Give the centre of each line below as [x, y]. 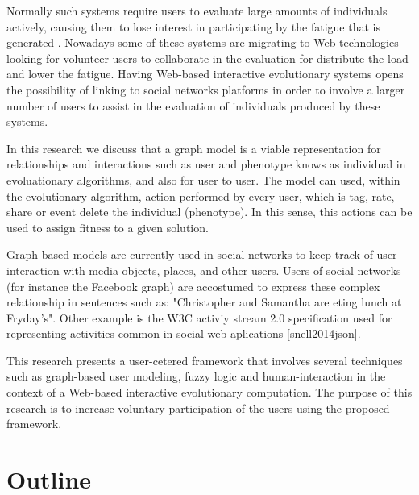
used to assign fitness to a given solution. [108, 227]
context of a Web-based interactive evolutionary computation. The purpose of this [209, 392]
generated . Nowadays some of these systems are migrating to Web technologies [203, 42]
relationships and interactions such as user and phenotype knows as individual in [206, 164]
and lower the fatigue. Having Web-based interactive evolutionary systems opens [205, 74]
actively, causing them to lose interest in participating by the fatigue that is [193, 26]
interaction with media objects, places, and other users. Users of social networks [204, 270]
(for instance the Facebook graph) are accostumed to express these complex [193, 286]
